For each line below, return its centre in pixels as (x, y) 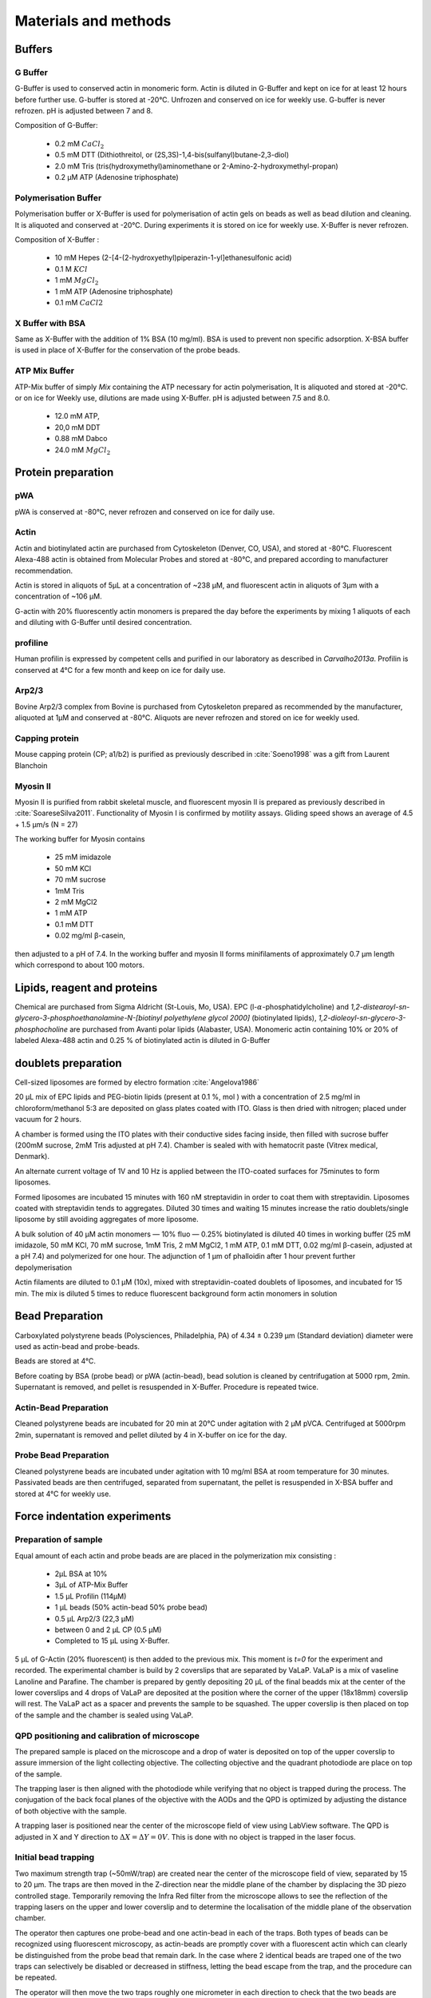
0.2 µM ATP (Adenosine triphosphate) (117, 177)
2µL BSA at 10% (81, 1574)
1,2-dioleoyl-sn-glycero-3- (362, 1018)
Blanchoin (31, 765)
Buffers (34, 49)
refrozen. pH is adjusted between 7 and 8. (84, 111)
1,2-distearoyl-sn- (380, 1006)
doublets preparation (69, 1063)
